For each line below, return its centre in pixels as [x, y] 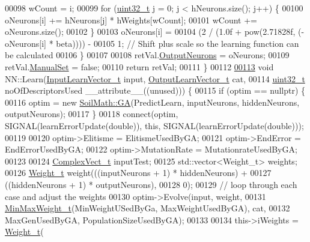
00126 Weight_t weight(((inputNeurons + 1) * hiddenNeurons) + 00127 [138, 173]
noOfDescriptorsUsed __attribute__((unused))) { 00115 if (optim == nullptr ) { [155, 90]
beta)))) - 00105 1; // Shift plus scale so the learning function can [178, 43]
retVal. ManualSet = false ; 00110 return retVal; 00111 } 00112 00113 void [139, 66]
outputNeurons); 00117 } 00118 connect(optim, [92, 114]
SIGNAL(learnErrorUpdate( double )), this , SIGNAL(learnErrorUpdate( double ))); [154, 125]
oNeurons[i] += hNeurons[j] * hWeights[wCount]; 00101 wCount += [131, 20]
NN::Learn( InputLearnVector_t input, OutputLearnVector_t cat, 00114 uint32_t [155, 78]
